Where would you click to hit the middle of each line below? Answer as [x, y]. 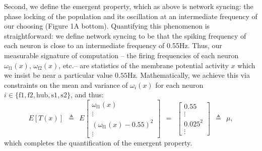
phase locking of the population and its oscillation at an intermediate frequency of [131, 16]
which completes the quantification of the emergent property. [98, 142]
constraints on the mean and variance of [66, 85]
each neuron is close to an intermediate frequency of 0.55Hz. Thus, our [113, 45]
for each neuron [179, 85]
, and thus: [87, 95]
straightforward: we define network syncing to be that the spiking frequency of [125, 35]
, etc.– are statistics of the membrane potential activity [144, 65]
